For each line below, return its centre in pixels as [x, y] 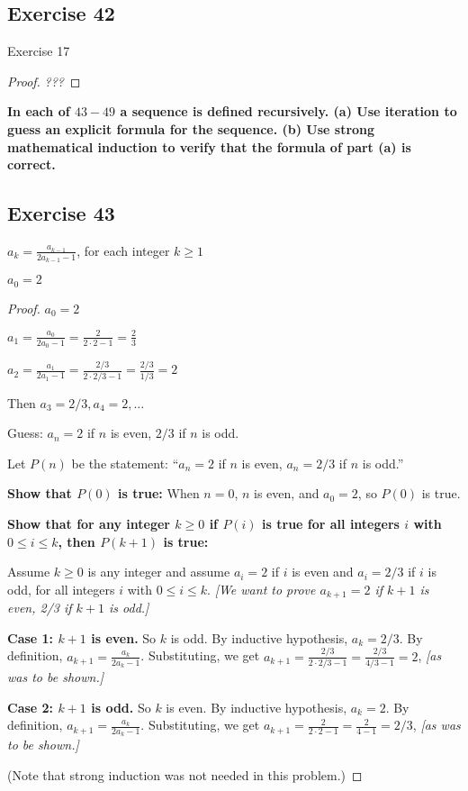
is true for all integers [331, 523]
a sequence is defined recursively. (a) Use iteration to [288, 111]
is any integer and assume [159, 572]
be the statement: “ [125, 463]
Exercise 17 [39, 51]
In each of [39, 111]
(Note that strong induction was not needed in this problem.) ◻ [185, 775]
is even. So [124, 637]
